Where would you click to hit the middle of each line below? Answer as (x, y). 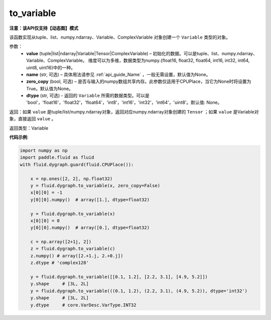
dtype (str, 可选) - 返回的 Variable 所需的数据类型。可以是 (88, 96)
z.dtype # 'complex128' (59, 263)
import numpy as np (44, 150)
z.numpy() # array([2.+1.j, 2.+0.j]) (77, 256)
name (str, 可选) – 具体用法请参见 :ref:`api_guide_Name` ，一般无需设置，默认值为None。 (118, 74)
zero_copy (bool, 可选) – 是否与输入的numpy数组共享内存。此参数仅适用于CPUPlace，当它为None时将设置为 (139, 82)
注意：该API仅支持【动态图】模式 (44, 28)
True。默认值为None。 (50, 88)
